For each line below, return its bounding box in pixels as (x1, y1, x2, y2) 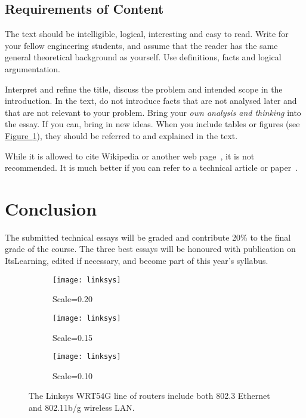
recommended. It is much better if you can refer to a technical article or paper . (5, 161, 298, 174)
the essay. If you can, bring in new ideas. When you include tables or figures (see (5, 118, 300, 130)
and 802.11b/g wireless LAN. (29, 401, 135, 413)
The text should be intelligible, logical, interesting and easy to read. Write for (5, 27, 289, 40)
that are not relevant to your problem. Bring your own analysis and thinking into (5, 106, 301, 118)
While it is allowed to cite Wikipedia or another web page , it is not (5, 149, 255, 162)
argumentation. (5, 62, 61, 75)
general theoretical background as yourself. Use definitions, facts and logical (5, 51, 282, 63)
